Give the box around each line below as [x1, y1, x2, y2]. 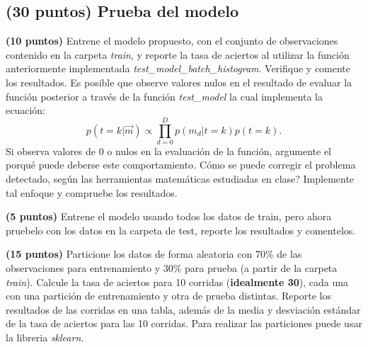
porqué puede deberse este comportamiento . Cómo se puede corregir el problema [6, 157, 356, 172]
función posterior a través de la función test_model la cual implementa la [6, 89, 323, 103]
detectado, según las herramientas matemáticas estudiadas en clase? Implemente [6, 171, 355, 186]
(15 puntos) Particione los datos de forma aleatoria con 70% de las [6, 246, 302, 261]
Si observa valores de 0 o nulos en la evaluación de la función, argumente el [6, 143, 331, 158]
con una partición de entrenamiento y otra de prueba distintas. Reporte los [6, 288, 331, 303]
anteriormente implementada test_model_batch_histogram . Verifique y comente [6, 61, 351, 76]
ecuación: [6, 103, 45, 118]
